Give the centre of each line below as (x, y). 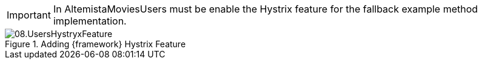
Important (29, 15)
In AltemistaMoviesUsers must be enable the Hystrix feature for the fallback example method (266, 9)
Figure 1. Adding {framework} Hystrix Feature (95, 44)
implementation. (90, 21)
